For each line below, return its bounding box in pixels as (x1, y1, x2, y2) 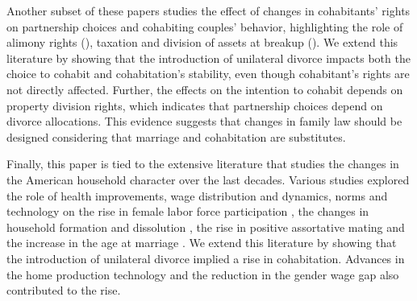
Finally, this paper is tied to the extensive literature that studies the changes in (6, 155, 399, 172)
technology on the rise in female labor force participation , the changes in (6, 203, 369, 220)
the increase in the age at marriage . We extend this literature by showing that (6, 234, 397, 251)
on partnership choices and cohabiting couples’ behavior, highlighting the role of (6, 18, 403, 35)
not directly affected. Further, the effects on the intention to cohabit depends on (6, 80, 403, 97)
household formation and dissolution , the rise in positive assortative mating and (6, 218, 405, 235)
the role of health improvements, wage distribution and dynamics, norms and (6, 187, 388, 204)
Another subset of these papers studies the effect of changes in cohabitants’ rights (6, 2, 411, 19)
